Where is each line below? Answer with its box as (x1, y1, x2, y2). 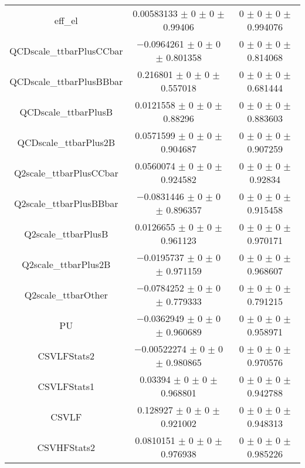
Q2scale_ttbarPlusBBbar (14, 196, 118, 210)
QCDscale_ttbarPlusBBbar (9, 74, 123, 88)
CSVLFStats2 (38, 348, 95, 362)
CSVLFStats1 (38, 379, 95, 393)
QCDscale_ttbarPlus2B (17, 135, 116, 149)
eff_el (54, 13, 78, 27)
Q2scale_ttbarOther (24, 287, 108, 301)
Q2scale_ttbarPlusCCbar (13, 165, 118, 179)
